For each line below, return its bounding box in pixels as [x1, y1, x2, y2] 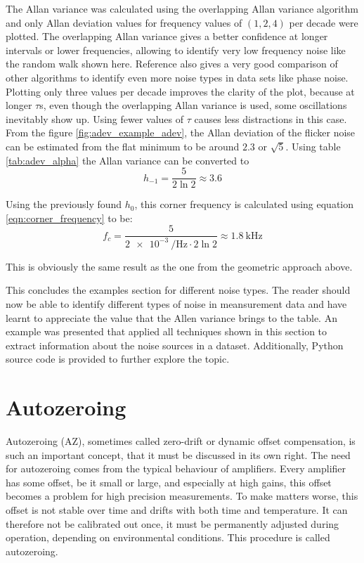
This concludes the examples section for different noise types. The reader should [6, 283, 351, 297]
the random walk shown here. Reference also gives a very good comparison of [6, 56, 338, 71]
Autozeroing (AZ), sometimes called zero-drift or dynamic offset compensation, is [6, 434, 356, 448]
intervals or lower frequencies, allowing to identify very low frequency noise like [6, 42, 346, 57]
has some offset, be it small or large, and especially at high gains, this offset [6, 474, 332, 489]
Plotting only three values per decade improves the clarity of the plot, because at [6, 84, 355, 98]
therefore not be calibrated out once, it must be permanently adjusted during [6, 516, 339, 531]
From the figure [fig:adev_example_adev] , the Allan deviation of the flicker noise [6, 125, 356, 140]
